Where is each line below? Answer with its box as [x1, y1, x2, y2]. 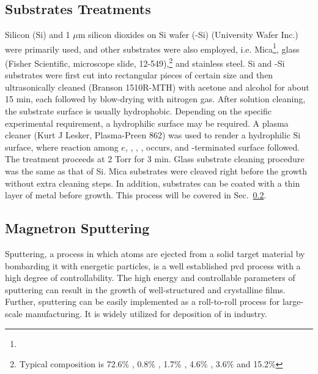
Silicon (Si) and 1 [5, 28, 70, 41]
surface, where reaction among [5, 140, 119, 153]
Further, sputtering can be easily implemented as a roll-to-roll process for [5, 295, 280, 308]
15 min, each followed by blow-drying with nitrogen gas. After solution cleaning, [5, 92, 306, 105]
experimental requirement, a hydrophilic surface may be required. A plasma [5, 116, 289, 129]
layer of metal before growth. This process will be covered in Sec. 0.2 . [5, 189, 267, 201]
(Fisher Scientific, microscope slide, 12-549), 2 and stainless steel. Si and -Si [5, 55, 285, 69]
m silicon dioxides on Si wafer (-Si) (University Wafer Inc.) [78, 28, 298, 41]
